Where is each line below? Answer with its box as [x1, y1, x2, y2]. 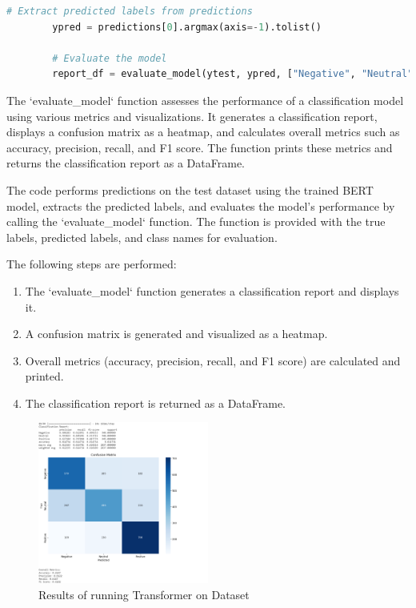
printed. [25, 368, 64, 385]
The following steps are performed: [6, 256, 177, 272]
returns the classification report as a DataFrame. [6, 155, 246, 171]
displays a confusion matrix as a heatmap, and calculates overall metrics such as [6, 123, 400, 140]
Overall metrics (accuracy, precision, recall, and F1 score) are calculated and [25, 352, 401, 368]
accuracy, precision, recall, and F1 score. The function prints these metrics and [6, 139, 393, 155]
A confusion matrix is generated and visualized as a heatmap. [25, 325, 328, 342]
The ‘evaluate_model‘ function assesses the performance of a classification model [6, 91, 404, 108]
